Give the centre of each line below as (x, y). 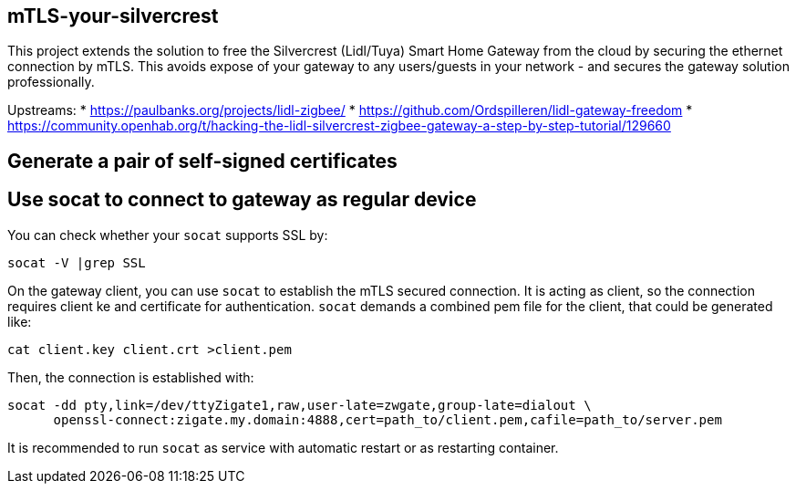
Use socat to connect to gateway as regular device (242, 200)
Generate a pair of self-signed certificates (202, 161)
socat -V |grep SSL (77, 262)
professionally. (51, 82)
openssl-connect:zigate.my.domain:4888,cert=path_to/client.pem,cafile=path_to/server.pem (388, 419)
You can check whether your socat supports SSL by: (168, 235)
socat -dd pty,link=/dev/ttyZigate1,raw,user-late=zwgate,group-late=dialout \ (300, 405)
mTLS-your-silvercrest (113, 16)
